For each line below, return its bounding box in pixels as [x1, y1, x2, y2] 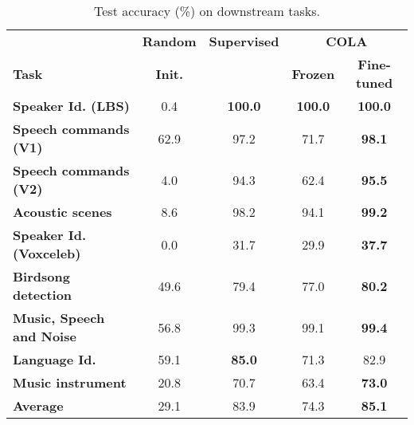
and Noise [13, 327, 76, 345]
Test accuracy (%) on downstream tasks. [94, 2, 320, 20]
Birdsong [13, 267, 70, 285]
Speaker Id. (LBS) [13, 96, 130, 115]
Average [13, 396, 64, 415]
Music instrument [13, 373, 127, 392]
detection [13, 285, 72, 304]
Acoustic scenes [13, 203, 112, 221]
